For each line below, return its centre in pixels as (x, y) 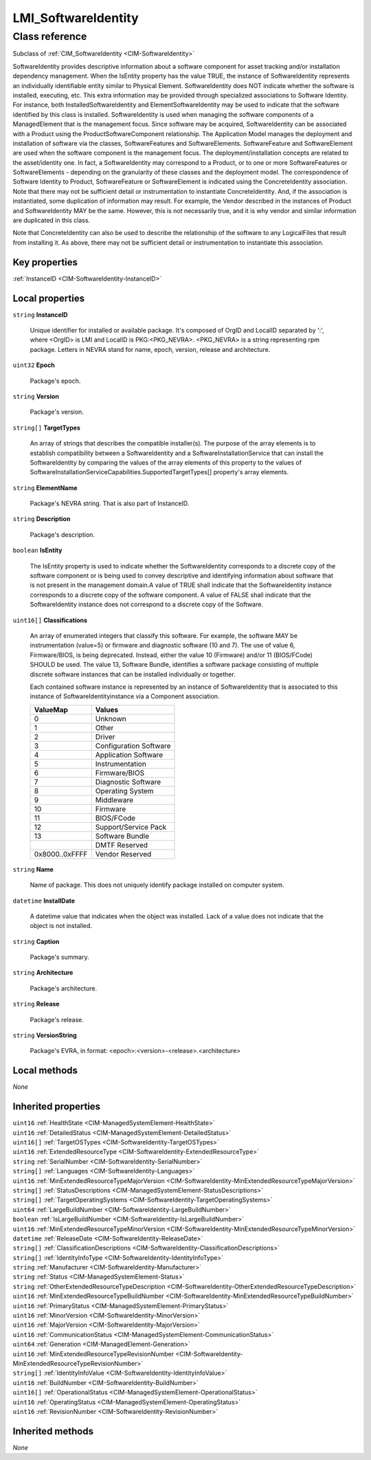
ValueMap (51, 709)
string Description (42, 519)
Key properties (45, 262)
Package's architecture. (64, 988)
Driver (105, 737)
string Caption (36, 941)
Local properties (49, 298)
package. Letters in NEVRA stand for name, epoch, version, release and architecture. (150, 349)
